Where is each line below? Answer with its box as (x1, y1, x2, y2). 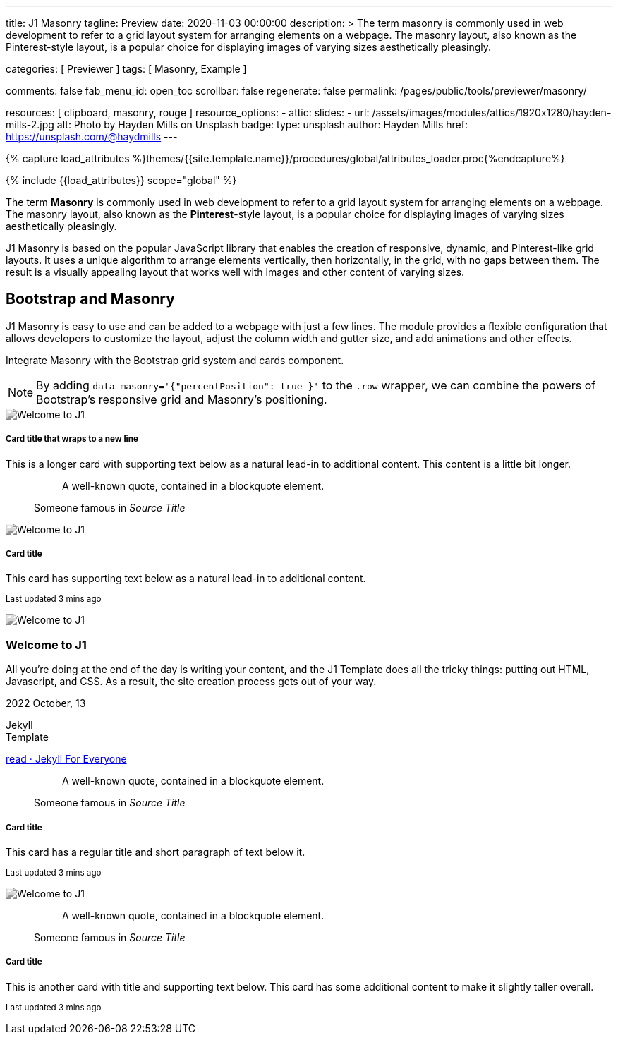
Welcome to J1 (6, 637, 87, 652)
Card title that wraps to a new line (6, 434, 138, 445)
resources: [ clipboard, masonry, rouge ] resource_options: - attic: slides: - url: (6, 107, 370, 119)
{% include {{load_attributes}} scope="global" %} (6, 174, 237, 186)
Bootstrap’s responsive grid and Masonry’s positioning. (36, 392, 327, 406)
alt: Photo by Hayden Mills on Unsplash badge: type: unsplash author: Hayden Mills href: (56, 119, 468, 131)
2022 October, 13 (6, 697, 86, 710)
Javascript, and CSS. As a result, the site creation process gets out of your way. (6, 675, 377, 688)
